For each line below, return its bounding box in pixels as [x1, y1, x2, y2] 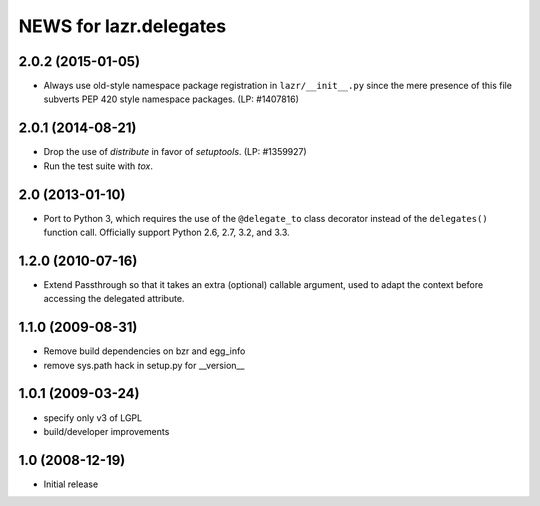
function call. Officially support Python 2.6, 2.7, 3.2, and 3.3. [43, 226, 290, 239]
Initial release [43, 478, 99, 490]
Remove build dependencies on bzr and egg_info [43, 345, 246, 357]
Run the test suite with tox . [43, 160, 154, 172]
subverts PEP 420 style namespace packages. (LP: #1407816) [43, 93, 300, 105]
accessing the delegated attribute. [43, 293, 185, 305]
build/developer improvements [43, 425, 170, 437]
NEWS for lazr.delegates [18, 15, 227, 37]
